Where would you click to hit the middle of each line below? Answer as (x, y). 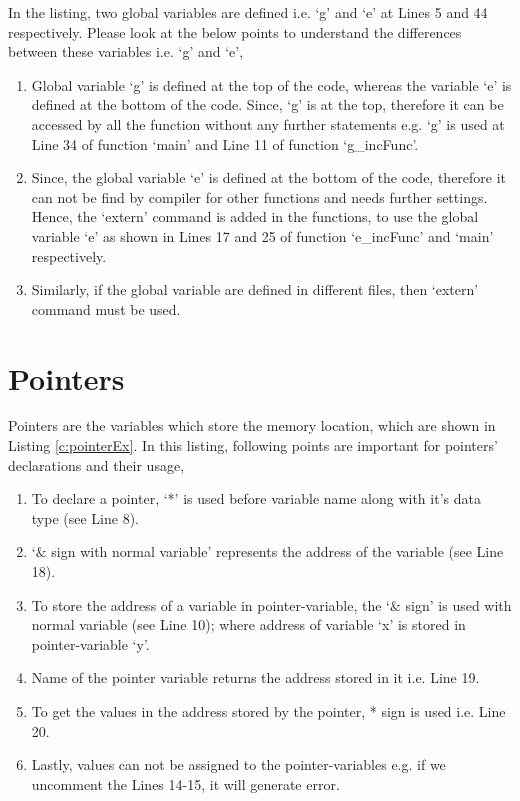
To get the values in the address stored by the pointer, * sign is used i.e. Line (268, 710)
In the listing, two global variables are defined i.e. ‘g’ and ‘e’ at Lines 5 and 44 (248, 12)
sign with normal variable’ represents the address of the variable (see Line (277, 551)
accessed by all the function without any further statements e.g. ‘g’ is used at (268, 123)
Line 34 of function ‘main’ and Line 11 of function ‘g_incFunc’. (225, 143)
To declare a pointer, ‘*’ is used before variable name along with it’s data (256, 498)
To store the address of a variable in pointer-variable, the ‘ (210, 604)
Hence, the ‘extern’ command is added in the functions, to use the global (255, 216)
